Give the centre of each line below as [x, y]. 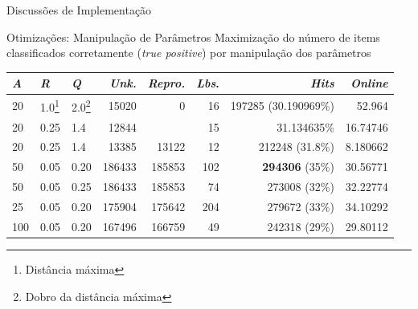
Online [369, 83]
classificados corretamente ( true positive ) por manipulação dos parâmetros [189, 53]
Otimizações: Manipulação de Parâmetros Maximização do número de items [193, 37]
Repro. [166, 83]
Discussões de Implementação [79, 10]
